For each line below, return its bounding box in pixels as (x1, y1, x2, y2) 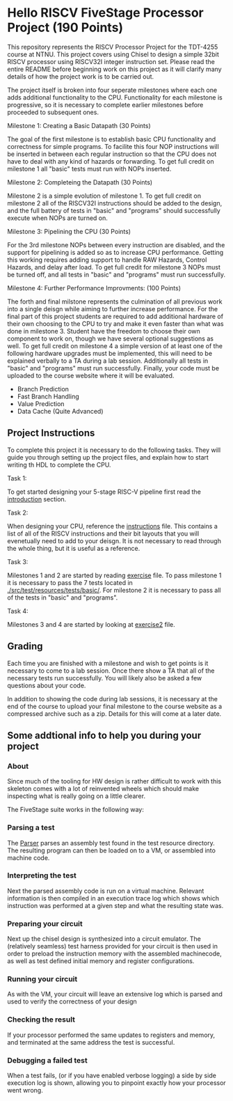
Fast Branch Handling (17, 392, 80, 400)
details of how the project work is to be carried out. (7, 72, 154, 81)
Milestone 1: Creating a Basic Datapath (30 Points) (7, 121, 151, 130)
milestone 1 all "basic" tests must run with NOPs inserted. (7, 164, 172, 173)
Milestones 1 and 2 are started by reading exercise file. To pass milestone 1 (7, 571, 222, 579)
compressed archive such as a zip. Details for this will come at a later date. (7, 709, 222, 718)
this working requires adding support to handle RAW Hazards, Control (7, 256, 207, 264)
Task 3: (7, 557, 29, 565)
